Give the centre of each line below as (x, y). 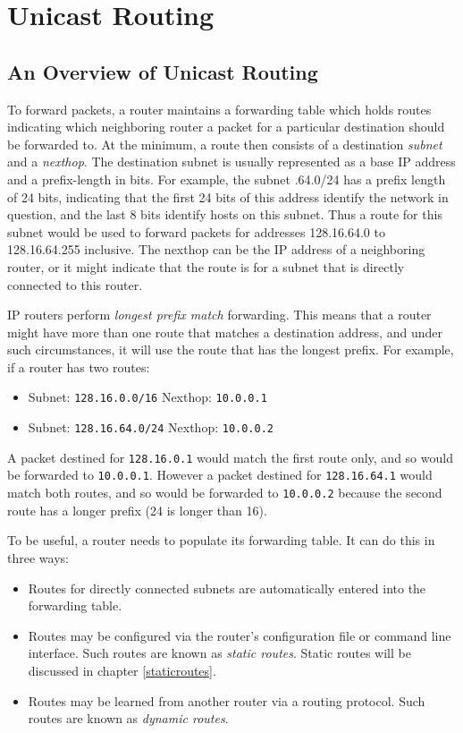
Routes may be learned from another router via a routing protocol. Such (227, 700)
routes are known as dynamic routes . (128, 718)
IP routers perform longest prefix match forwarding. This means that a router (219, 315)
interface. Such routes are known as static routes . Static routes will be (219, 653)
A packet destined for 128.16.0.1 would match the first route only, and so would (230, 457)
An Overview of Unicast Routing (163, 71)
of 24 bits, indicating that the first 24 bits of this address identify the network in (228, 196)
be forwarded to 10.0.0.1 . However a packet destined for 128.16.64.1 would (220, 475)
